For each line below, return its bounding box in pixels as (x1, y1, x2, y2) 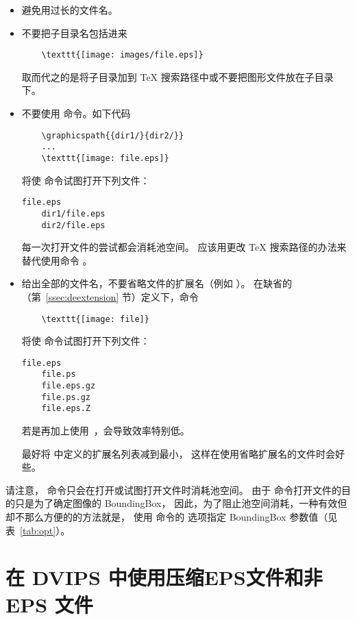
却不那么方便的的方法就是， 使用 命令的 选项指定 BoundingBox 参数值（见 (5, 510, 338, 524)
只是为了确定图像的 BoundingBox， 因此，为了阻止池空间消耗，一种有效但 (14, 496, 347, 510)
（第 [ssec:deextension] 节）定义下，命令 (21, 289, 199, 303)
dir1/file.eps (41, 208, 106, 219)
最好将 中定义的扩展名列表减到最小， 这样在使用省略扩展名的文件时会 (21, 446, 336, 460)
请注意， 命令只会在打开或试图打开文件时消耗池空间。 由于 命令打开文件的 (5, 482, 341, 497)
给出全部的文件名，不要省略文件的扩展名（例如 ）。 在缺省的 (21, 276, 293, 290)
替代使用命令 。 (21, 253, 93, 267)
